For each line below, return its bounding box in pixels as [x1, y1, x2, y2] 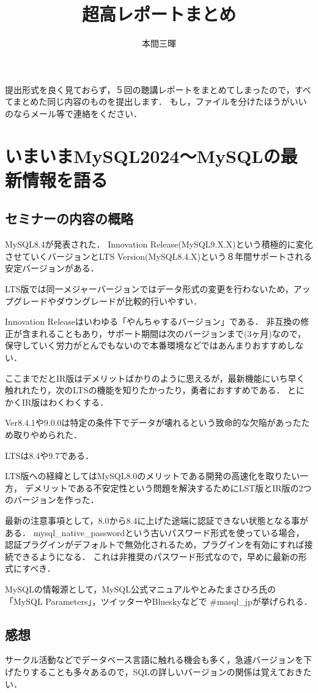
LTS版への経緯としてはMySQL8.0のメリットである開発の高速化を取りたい [5, 469, 300, 482]
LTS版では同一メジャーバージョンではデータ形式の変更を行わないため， [5, 282, 294, 295]
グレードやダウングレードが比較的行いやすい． [13, 294, 202, 307]
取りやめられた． [13, 428, 82, 441]
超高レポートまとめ [81, 1, 236, 26]
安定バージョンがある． [5, 262, 99, 275]
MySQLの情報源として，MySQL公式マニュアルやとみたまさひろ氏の [5, 582, 276, 595]
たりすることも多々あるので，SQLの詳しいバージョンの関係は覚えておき [13, 665, 303, 678]
